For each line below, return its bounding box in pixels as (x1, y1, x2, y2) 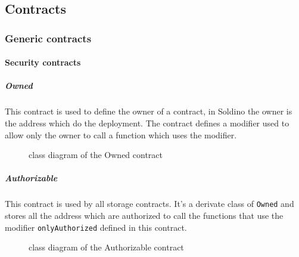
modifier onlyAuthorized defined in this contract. (5, 221, 187, 233)
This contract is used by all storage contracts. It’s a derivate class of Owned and (5, 197, 294, 210)
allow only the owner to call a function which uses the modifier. (5, 128, 237, 141)
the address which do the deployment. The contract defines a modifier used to (5, 116, 289, 129)
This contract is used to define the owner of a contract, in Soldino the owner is (5, 105, 292, 117)
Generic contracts (5, 30, 92, 45)
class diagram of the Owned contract (29, 148, 163, 161)
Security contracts (5, 56, 81, 69)
